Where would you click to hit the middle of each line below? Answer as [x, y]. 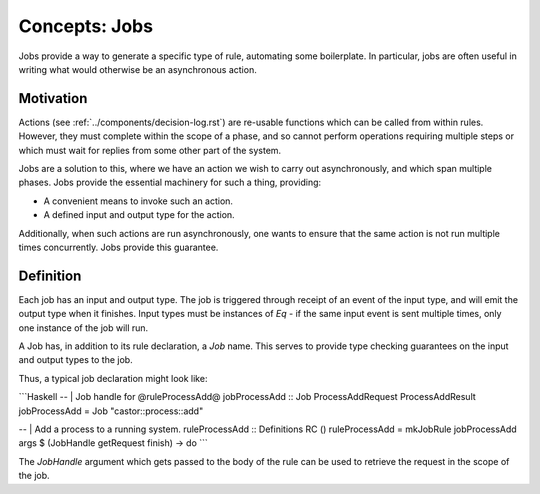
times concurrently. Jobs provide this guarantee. [118, 247]
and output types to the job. [76, 360]
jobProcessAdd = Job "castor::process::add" [111, 411]
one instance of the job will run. [83, 327]
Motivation [53, 98]
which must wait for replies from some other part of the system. [150, 150]
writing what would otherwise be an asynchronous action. [137, 69]
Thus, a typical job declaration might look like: [113, 378]
